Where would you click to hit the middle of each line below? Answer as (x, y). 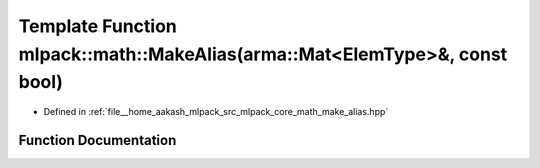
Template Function (97, 26)
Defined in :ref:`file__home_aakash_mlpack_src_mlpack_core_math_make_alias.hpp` (216, 112)
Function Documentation (97, 140)
